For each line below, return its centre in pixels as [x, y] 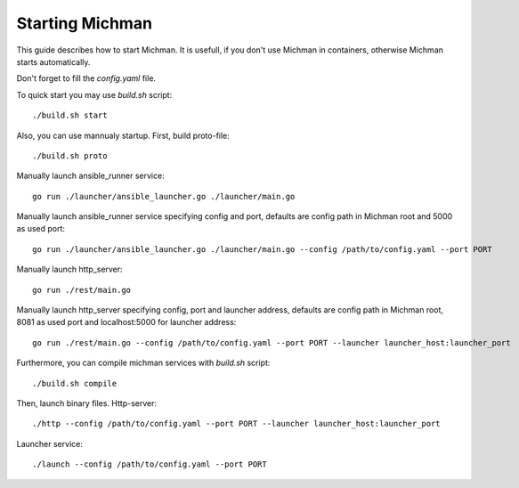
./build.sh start [70, 115]
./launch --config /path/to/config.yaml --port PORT [150, 464]
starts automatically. [53, 61]
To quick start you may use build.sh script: [94, 94]
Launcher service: [50, 443]
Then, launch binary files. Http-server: [87, 403]
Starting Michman [85, 23]
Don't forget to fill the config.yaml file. [86, 78]
